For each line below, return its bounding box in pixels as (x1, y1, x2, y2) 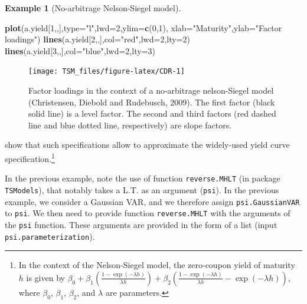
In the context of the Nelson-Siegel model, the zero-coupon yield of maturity (18, 259, 295, 271)
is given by (26, 271, 65, 283)
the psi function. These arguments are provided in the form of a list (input (5, 218, 277, 230)
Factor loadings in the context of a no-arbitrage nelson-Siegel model (28, 84, 274, 97)
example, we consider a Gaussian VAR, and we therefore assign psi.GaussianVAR (5, 195, 300, 207)
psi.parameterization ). (5, 230, 95, 242)
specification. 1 (5, 151, 55, 164)
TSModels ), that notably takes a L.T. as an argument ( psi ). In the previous (5, 183, 279, 196)
